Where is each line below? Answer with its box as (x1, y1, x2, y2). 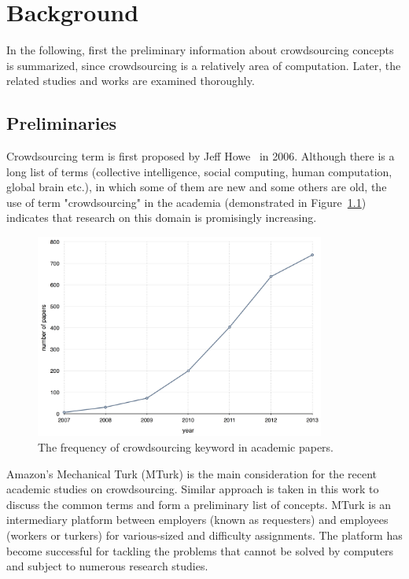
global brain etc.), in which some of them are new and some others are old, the (6, 179, 387, 195)
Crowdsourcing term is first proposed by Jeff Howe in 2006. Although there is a (6, 148, 395, 164)
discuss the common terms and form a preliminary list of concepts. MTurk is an (6, 496, 392, 512)
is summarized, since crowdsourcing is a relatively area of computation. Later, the (6, 57, 401, 73)
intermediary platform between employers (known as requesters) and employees (6, 511, 389, 528)
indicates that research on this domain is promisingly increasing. (6, 209, 317, 226)
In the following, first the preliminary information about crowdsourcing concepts (6, 42, 394, 58)
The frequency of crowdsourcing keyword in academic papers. (38, 439, 334, 455)
